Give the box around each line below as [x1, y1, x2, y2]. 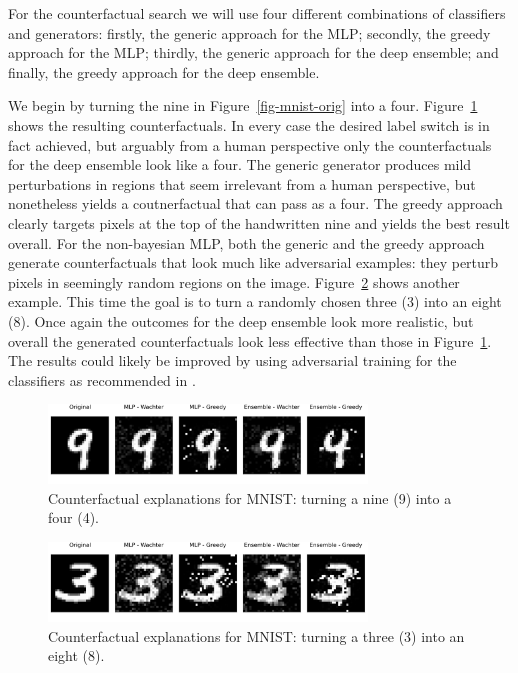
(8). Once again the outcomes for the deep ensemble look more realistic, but [8, 310, 474, 331]
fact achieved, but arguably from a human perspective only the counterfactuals [8, 134, 492, 155]
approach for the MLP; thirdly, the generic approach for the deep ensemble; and [8, 42, 499, 63]
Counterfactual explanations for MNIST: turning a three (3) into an [48, 625, 465, 646]
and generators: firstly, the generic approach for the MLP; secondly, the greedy [8, 22, 491, 43]
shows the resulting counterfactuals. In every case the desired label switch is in [8, 114, 490, 135]
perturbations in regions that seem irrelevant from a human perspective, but [8, 173, 476, 194]
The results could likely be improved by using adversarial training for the [8, 350, 457, 371]
